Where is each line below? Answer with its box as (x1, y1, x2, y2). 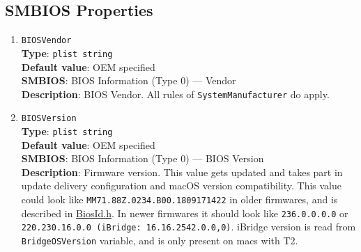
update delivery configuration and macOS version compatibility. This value (21, 178, 342, 193)
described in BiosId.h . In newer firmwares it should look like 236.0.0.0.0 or (21, 205, 348, 220)
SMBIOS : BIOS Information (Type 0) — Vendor (21, 73, 236, 88)
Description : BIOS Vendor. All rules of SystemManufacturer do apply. (21, 86, 330, 101)
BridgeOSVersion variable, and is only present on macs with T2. (21, 233, 298, 248)
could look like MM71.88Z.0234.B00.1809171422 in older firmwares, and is (21, 192, 338, 207)
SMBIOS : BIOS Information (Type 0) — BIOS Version (21, 151, 264, 166)
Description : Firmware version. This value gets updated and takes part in (21, 164, 343, 179)
